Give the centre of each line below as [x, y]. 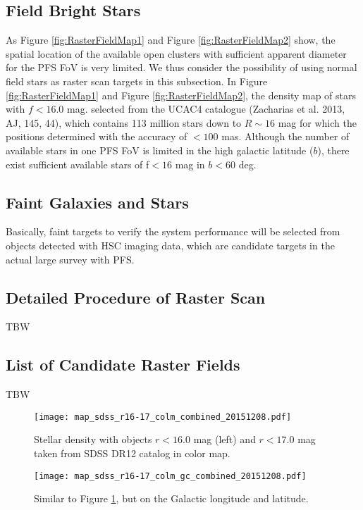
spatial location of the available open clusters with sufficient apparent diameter [176, 53]
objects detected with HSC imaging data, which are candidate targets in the [170, 245]
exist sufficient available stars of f [78, 164]
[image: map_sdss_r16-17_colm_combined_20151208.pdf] [163, 417]
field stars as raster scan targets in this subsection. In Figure [137, 81]
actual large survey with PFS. [70, 259]
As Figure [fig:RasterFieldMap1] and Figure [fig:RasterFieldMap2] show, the [171, 40]
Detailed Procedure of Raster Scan [136, 297]
